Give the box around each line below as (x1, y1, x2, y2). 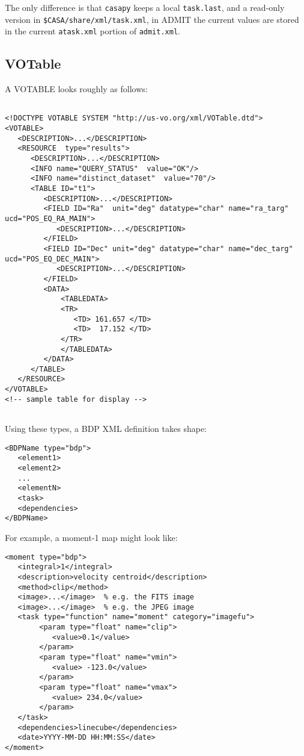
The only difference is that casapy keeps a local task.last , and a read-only (5, 1, 285, 13)
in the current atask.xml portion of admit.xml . (5, 25, 180, 37)
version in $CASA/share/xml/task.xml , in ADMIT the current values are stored (5, 13, 299, 25)
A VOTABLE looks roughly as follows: (5, 83, 148, 95)
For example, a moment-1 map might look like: (5, 531, 178, 543)
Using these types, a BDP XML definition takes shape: (5, 422, 207, 435)
